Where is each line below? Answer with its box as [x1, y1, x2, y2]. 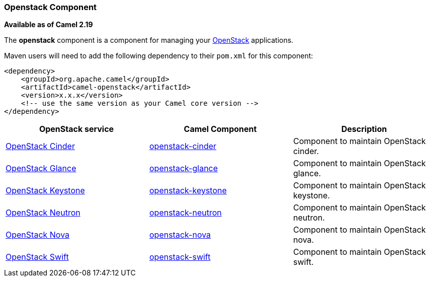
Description [341, 124, 387, 134]
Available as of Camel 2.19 [4, 20, 93, 29]
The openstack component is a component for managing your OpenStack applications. [4, 36, 294, 45]
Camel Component [184, 124, 257, 134]
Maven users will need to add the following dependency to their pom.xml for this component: [4, 51, 313, 60]
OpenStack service [39, 124, 114, 134]
